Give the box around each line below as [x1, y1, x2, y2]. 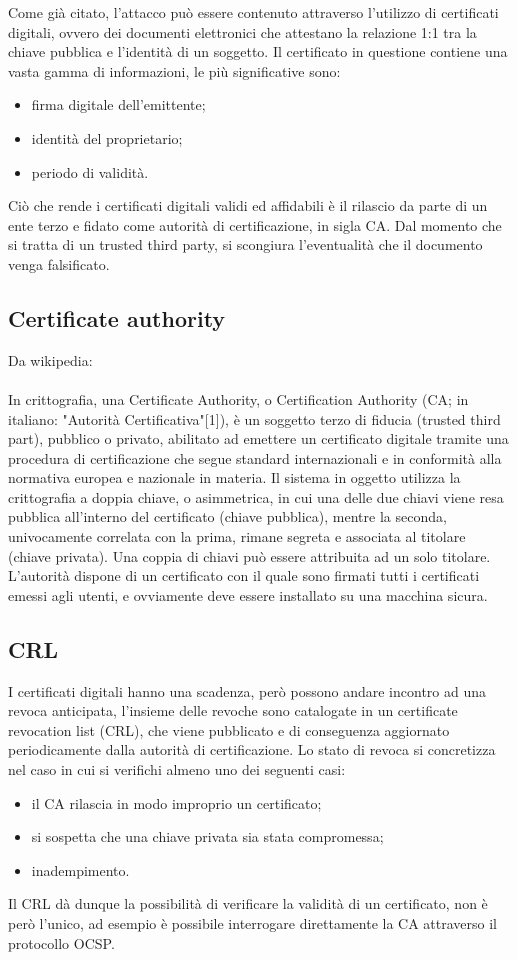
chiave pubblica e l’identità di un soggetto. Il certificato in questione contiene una [8, 41, 508, 62]
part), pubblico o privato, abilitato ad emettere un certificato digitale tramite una [8, 428, 509, 449]
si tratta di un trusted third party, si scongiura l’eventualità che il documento [8, 234, 483, 255]
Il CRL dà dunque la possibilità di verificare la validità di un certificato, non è [8, 893, 488, 914]
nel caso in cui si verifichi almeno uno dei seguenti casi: [8, 759, 346, 780]
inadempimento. [31, 859, 130, 880]
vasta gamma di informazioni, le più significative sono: [8, 60, 341, 81]
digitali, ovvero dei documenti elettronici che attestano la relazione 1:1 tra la [8, 21, 477, 42]
